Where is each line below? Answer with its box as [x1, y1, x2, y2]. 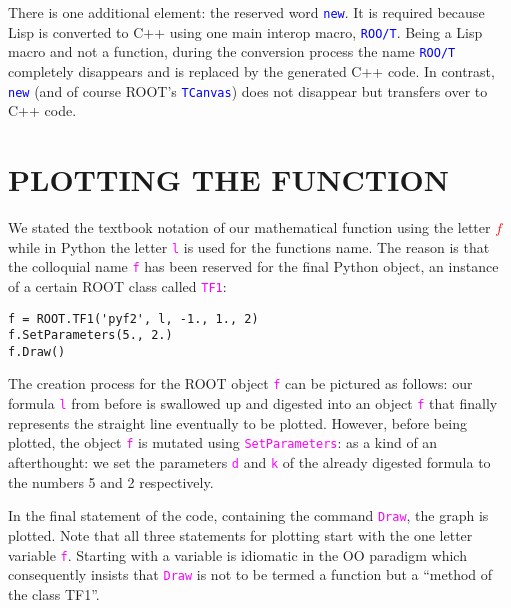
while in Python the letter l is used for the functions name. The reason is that [8, 236, 490, 257]
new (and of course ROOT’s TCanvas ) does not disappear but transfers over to [8, 80, 488, 101]
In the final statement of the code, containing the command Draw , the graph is [8, 505, 489, 526]
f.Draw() [8, 344, 66, 359]
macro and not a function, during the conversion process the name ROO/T [8, 41, 456, 62]
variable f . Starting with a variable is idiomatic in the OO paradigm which [8, 544, 467, 565]
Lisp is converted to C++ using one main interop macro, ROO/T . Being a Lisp [8, 21, 483, 42]
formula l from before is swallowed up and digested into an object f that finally [8, 393, 498, 414]
